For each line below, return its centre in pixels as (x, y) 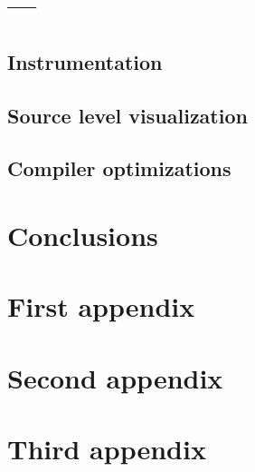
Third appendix (107, 449)
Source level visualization (127, 115)
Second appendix (115, 377)
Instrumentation (85, 61)
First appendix (101, 306)
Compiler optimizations (119, 168)
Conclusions (83, 235)
